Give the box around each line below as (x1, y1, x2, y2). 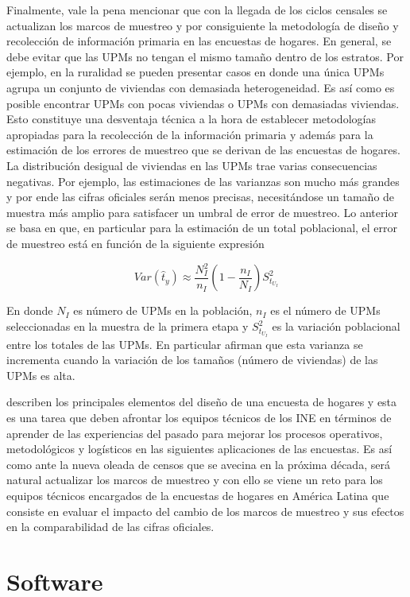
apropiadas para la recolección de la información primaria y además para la (6, 126, 373, 142)
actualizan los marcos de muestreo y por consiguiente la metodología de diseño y (6, 17, 399, 33)
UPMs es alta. (6, 366, 75, 383)
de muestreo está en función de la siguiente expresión (6, 235, 265, 251)
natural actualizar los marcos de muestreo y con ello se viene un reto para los (6, 471, 383, 488)
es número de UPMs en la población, (73, 302, 253, 319)
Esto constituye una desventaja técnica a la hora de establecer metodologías (6, 110, 376, 127)
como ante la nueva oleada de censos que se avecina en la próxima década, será (6, 456, 390, 472)
